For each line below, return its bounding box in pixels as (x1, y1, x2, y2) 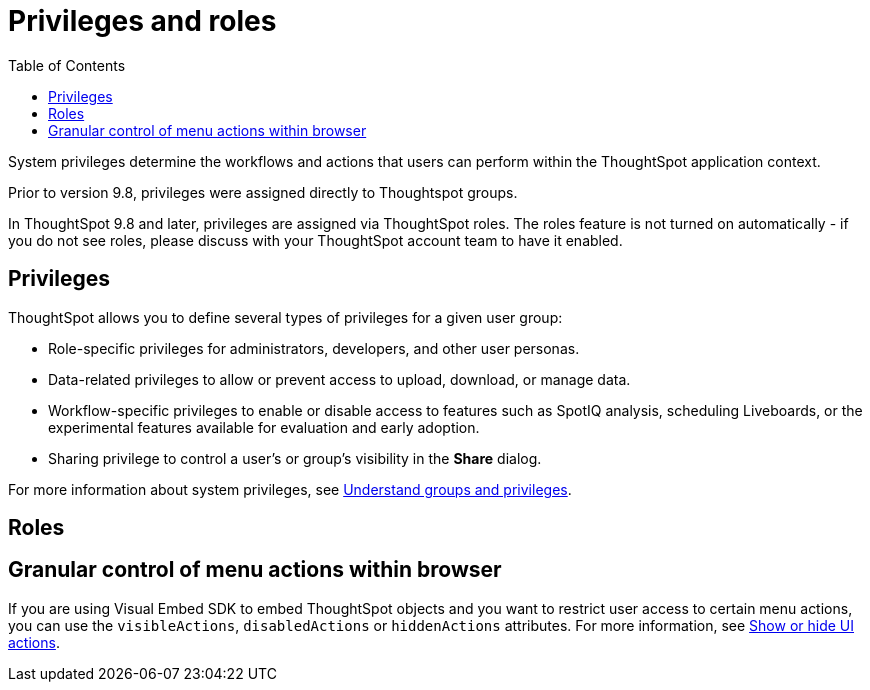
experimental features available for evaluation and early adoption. (48, 418, 480, 436)
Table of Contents (8, 56, 126, 74)
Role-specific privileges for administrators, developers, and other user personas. (48, 339, 580, 357)
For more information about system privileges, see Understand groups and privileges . (8, 480, 572, 498)
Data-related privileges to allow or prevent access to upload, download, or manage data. (48, 370, 631, 388)
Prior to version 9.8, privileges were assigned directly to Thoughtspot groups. (8, 183, 518, 201)
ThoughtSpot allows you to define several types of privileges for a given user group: (8, 308, 563, 326)
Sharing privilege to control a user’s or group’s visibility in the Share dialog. (48, 449, 542, 467)
